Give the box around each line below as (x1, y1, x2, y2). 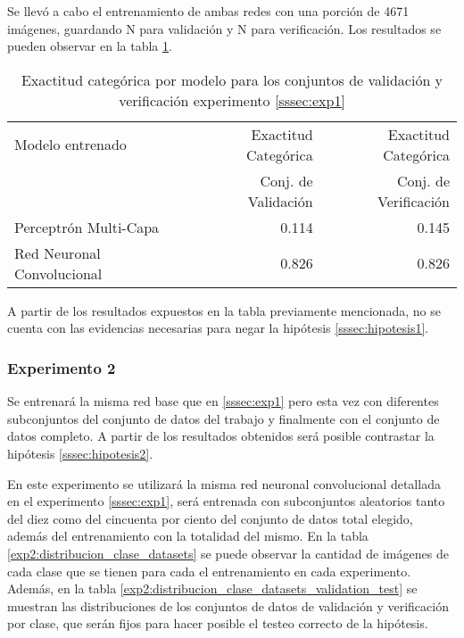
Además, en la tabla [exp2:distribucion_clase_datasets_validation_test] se (7, 579, 418, 598)
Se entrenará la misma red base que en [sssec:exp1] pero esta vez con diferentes (7, 392, 439, 410)
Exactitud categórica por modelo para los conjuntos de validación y (21, 69, 443, 90)
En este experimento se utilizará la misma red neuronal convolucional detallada (7, 474, 441, 493)
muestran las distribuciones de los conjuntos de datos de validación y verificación (7, 596, 449, 615)
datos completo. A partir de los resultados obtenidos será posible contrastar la (7, 427, 435, 445)
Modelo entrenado (14, 134, 127, 155)
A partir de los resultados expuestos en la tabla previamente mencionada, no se (7, 301, 441, 319)
